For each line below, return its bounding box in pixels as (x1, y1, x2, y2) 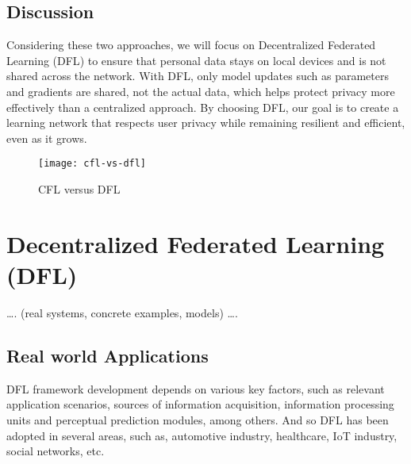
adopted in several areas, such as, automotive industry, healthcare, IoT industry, (6, 427, 398, 443)
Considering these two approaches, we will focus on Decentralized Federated (6, 36, 376, 53)
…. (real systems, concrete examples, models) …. (6, 304, 238, 320)
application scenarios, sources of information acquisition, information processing (6, 396, 394, 412)
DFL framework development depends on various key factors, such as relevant (6, 380, 385, 397)
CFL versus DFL (38, 181, 121, 197)
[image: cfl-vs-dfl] (38, 158, 147, 170)
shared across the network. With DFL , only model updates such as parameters (6, 67, 389, 84)
